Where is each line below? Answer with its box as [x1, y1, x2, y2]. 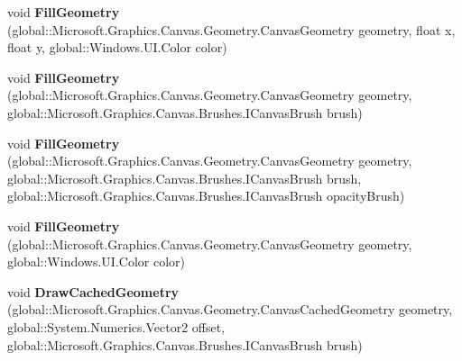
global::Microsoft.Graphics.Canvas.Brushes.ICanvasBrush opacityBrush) [7, 186, 405, 205]
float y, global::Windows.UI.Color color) [7, 38, 227, 57]
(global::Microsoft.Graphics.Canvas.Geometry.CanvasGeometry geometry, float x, [7, 20, 456, 39]
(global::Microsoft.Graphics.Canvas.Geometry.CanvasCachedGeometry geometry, [7, 300, 453, 319]
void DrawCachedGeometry [7, 282, 180, 301]
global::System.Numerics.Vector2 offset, [7, 317, 226, 336]
